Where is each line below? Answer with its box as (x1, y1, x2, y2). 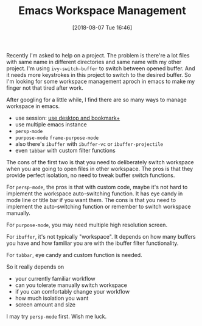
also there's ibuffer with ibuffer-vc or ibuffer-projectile (15, 140, 164, 147)
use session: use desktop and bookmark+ (15, 114, 120, 121)
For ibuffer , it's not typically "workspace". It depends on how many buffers (6, 233, 196, 240)
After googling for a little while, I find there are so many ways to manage (6, 96, 187, 103)
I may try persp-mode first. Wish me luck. (6, 313, 107, 320)
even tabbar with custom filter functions (15, 147, 116, 154)
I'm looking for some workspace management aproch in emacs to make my (6, 78, 195, 85)
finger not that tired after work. (6, 84, 84, 92)
